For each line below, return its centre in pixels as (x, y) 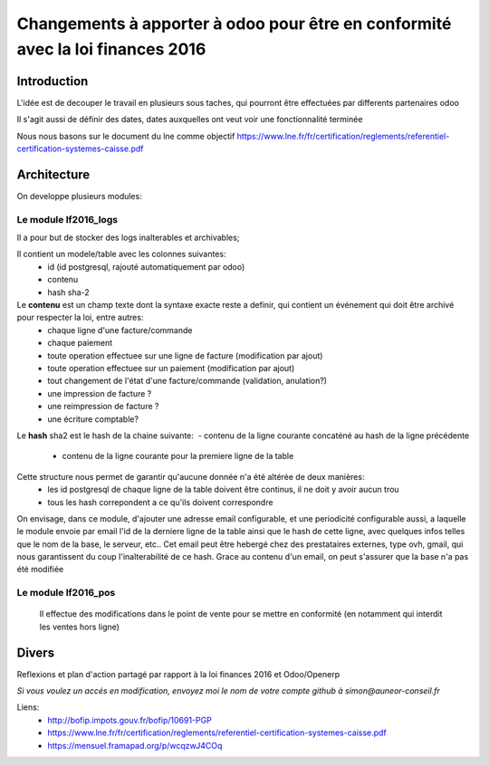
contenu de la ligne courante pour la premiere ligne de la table (178, 456)
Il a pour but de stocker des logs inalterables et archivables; (128, 238)
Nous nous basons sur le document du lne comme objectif (126, 136)
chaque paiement (80, 343)
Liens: (28, 707)
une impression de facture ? (100, 393)
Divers (35, 652)
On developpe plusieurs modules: (79, 196)
